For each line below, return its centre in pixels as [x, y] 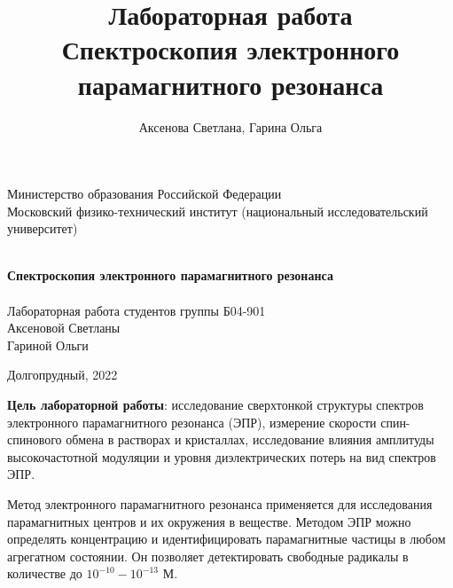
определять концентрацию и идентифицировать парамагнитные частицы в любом [226, 539]
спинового [35, 439]
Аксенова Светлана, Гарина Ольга [230, 126]
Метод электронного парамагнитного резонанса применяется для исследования [220, 504]
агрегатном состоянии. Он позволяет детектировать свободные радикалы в [208, 556]
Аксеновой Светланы [64, 328]
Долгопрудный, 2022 [62, 375]
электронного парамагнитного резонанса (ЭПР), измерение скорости [192, 422]
